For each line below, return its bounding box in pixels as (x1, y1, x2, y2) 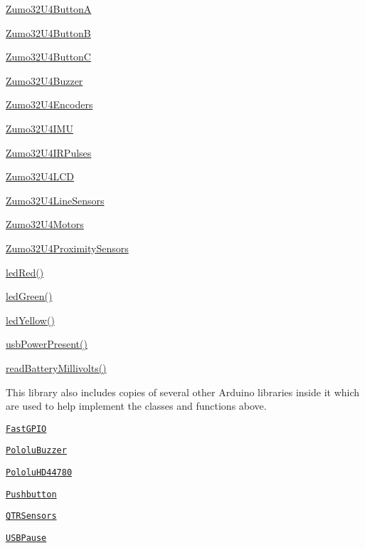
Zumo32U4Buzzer (6, 73, 83, 88)
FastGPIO (6, 423, 47, 434)
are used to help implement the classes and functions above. (6, 398, 267, 413)
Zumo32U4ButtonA (6, 1, 92, 16)
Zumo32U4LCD (6, 169, 75, 184)
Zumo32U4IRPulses (6, 145, 92, 160)
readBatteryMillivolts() (6, 360, 107, 375)
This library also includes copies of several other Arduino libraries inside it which (6, 384, 360, 399)
